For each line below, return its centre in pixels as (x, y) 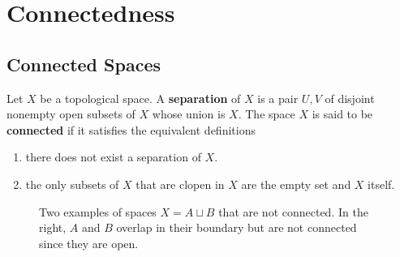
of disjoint (350, 98)
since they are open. (89, 243)
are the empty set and (296, 184)
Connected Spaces (84, 64)
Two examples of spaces (98, 211)
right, (53, 227)
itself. (381, 184)
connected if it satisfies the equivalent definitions (131, 129)
